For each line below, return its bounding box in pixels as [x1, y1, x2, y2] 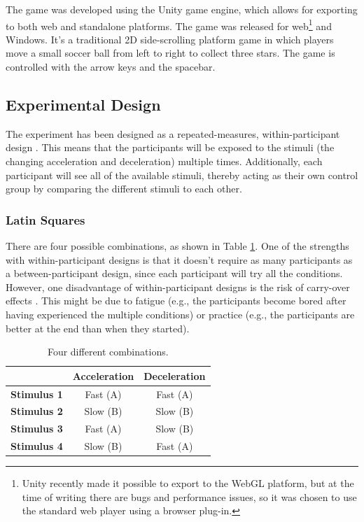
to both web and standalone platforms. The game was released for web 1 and [6, 16, 332, 33]
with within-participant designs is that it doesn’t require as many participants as [6, 252, 353, 267]
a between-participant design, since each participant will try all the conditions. [6, 266, 343, 281]
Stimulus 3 [10, 421, 63, 436]
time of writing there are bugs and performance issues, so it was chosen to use [22, 489, 357, 504]
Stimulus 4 [10, 439, 63, 453]
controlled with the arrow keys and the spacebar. [6, 59, 216, 74]
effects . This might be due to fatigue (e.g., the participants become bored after [6, 293, 346, 308]
